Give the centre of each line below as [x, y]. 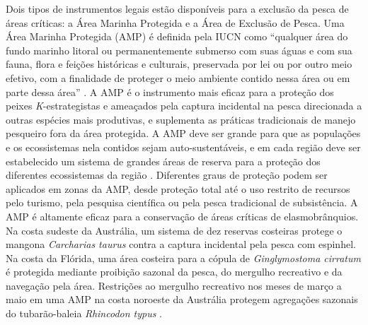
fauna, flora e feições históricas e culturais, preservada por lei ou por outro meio [179, 64]
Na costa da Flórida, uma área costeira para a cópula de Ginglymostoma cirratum [183, 258]
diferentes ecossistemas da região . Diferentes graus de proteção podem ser [167, 175]
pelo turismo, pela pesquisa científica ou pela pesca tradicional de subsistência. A [182, 202]
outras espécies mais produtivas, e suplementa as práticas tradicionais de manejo [181, 119]
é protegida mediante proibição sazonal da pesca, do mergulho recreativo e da [174, 272]
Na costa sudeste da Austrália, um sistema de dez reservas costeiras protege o [174, 230]
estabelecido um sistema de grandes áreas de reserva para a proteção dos [163, 161]
